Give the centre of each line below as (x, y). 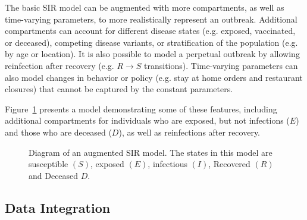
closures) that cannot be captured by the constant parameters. (119, 89)
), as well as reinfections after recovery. (189, 132)
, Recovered (229, 164)
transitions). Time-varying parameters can (221, 65)
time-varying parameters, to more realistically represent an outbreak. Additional (151, 19)
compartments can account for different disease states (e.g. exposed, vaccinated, (150, 31)
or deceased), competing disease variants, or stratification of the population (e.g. (151, 42)
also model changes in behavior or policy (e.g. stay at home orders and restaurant (154, 77)
